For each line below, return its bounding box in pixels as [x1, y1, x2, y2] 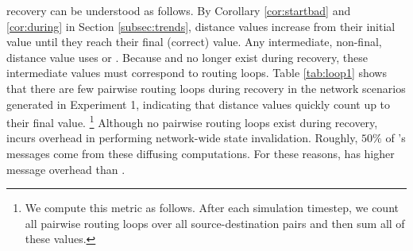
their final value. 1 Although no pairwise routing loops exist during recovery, [6, 112, 378, 130]
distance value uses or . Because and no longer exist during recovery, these [6, 48, 369, 65]
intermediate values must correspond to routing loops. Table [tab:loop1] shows [6, 64, 387, 81]
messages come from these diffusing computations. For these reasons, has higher [6, 145, 395, 161]
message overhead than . [6, 160, 125, 177]
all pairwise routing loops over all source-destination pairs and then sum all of [25, 214, 405, 231]
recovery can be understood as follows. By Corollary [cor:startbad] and [6, 2, 351, 18]
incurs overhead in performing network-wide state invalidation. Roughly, [6, 129, 358, 146]
